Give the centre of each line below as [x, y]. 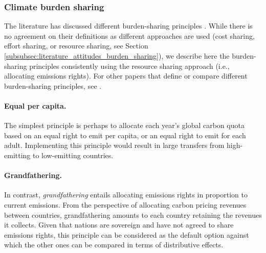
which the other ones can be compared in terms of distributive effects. [114, 245]
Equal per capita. [35, 105]
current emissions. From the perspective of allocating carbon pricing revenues [125, 204]
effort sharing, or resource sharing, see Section [76, 46]
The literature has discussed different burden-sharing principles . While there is [128, 26]
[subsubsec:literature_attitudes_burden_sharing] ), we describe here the [117, 56]
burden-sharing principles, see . [53, 85]
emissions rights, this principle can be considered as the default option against [127, 234]
